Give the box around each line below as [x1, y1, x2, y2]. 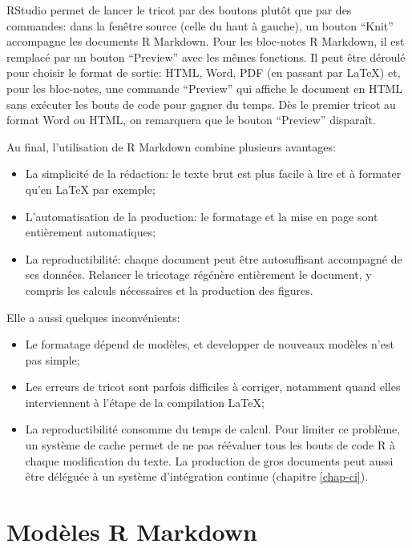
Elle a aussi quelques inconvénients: [6, 308, 180, 325]
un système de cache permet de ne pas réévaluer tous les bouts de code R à [25, 437, 395, 453]
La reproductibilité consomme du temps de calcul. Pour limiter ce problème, [25, 421, 401, 437]
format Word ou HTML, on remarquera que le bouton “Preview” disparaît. [6, 111, 376, 128]
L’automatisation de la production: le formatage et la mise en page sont [25, 208, 378, 224]
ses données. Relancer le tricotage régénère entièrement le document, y [25, 266, 372, 283]
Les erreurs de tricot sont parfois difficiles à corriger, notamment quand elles [25, 378, 401, 395]
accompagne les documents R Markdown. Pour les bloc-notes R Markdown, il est [6, 33, 405, 50]
